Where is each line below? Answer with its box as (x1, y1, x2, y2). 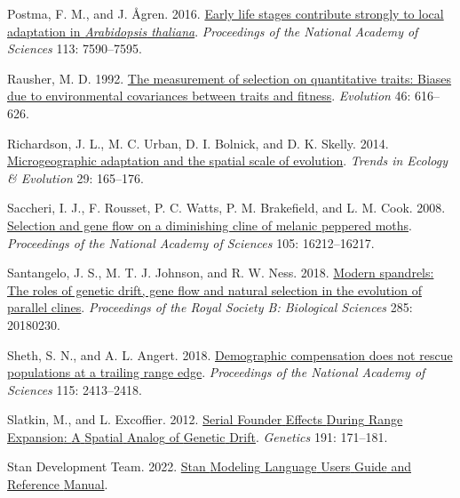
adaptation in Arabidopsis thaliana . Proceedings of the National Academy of (7, 21, 418, 40)
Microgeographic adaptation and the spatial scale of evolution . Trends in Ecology (7, 151, 448, 170)
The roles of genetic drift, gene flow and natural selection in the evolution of (7, 280, 422, 299)
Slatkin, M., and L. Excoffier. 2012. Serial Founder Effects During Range (7, 410, 403, 429)
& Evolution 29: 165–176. (7, 168, 145, 187)
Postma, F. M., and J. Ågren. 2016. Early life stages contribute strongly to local (7, 4, 444, 22)
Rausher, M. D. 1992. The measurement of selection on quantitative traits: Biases (7, 68, 452, 87)
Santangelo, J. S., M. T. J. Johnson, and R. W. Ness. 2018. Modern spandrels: (7, 263, 434, 282)
